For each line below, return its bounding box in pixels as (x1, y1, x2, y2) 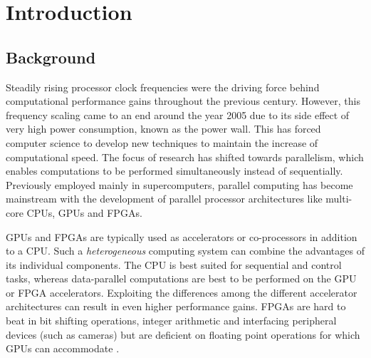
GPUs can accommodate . (6, 341, 120, 356)
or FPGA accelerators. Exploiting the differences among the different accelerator (6, 285, 357, 300)
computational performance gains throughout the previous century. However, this (6, 93, 360, 108)
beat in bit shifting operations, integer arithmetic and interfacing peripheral (6, 313, 337, 328)
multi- (325, 191, 352, 206)
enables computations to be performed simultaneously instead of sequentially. (6, 163, 343, 178)
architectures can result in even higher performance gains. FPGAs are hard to (6, 299, 346, 314)
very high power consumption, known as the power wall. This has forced (6, 121, 321, 136)
